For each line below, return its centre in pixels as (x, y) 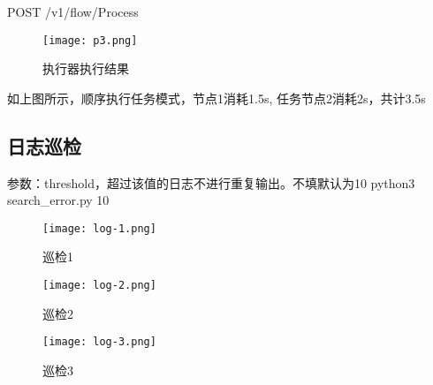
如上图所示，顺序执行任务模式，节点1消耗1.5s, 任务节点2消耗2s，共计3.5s (216, 98)
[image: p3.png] (90, 40)
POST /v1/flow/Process (73, 11)
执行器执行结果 (86, 68)
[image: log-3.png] (99, 342)
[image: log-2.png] (99, 286)
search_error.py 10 (58, 200)
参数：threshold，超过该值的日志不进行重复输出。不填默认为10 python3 (211, 182)
